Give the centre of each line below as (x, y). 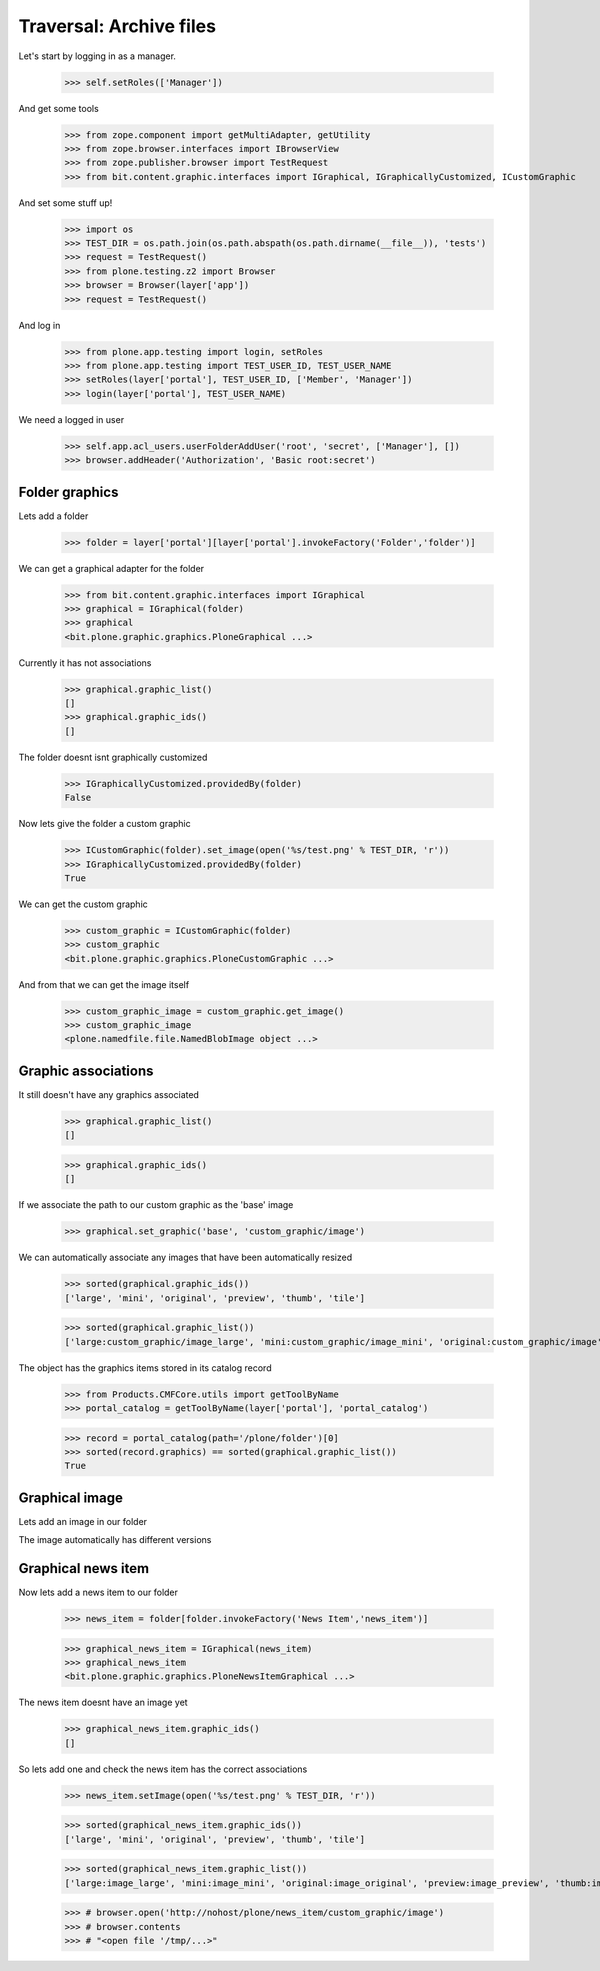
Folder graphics (68, 491)
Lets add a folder (53, 516)
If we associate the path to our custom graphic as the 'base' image (156, 1205)
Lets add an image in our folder (83, 1521)
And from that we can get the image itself (104, 984)
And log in (39, 325)
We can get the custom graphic (83, 904)
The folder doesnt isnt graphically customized (113, 757)
